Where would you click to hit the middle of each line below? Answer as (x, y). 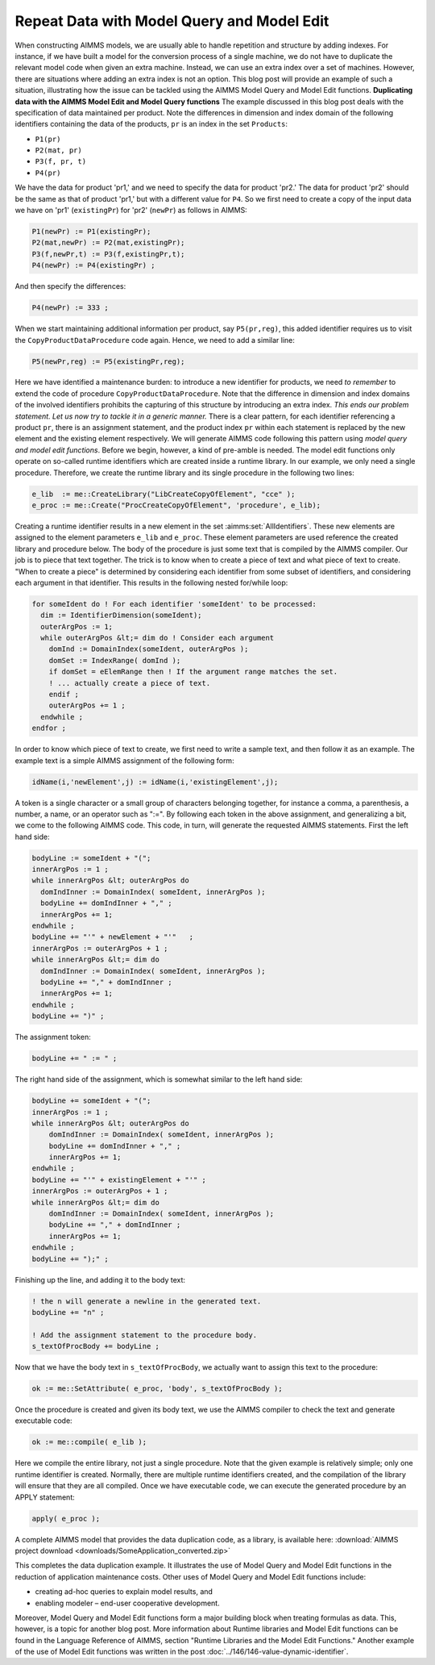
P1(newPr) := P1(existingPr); (91, 231)
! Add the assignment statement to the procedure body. (145, 1335)
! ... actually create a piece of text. (130, 683)
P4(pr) (48, 173)
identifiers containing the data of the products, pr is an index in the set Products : (151, 124)
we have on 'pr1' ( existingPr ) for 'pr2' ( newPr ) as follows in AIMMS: (131, 211)
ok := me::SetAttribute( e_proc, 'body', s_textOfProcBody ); (157, 1389)
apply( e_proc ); (66, 1518)
